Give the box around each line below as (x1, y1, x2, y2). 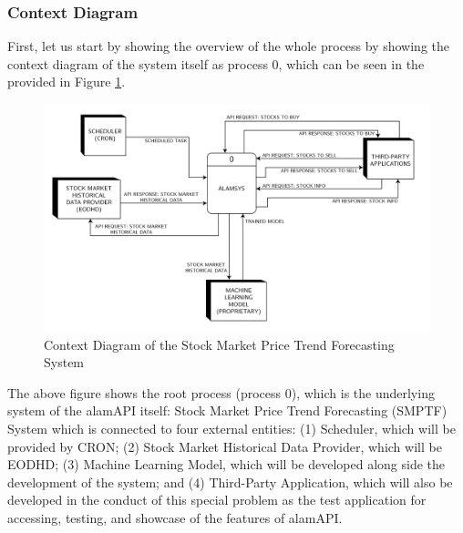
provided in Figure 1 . (7, 72, 126, 91)
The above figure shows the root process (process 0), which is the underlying (7, 383, 435, 402)
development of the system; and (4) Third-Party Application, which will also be (7, 472, 453, 491)
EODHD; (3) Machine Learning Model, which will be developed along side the (7, 455, 446, 474)
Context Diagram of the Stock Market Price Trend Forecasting (44, 334, 395, 354)
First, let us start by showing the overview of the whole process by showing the (7, 36, 450, 56)
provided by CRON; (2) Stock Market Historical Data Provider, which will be (7, 436, 442, 456)
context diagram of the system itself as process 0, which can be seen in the (7, 54, 425, 73)
